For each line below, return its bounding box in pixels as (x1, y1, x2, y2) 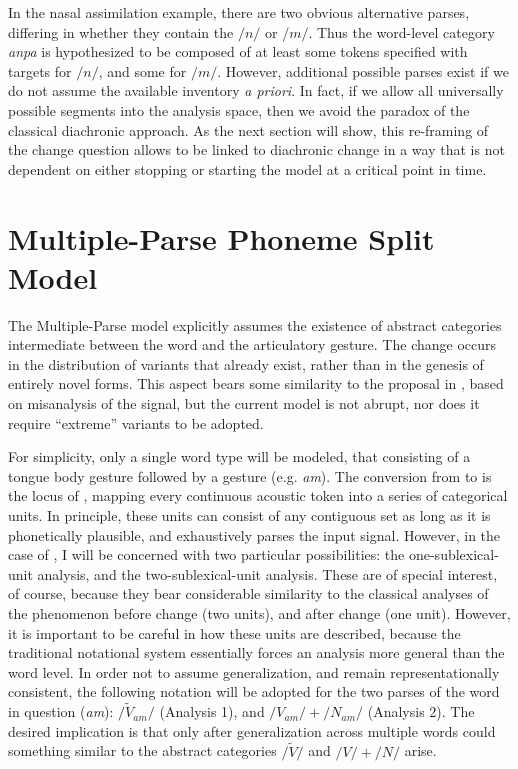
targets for (8, 60, 72, 81)
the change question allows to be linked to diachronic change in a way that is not (8, 139, 505, 160)
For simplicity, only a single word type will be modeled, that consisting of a (8, 446, 471, 467)
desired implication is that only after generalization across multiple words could (8, 720, 496, 741)
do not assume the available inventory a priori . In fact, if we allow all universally (8, 80, 504, 101)
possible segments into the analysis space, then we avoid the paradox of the (8, 99, 470, 120)
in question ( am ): (8, 701, 114, 722)
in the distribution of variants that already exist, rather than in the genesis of (8, 353, 484, 374)
